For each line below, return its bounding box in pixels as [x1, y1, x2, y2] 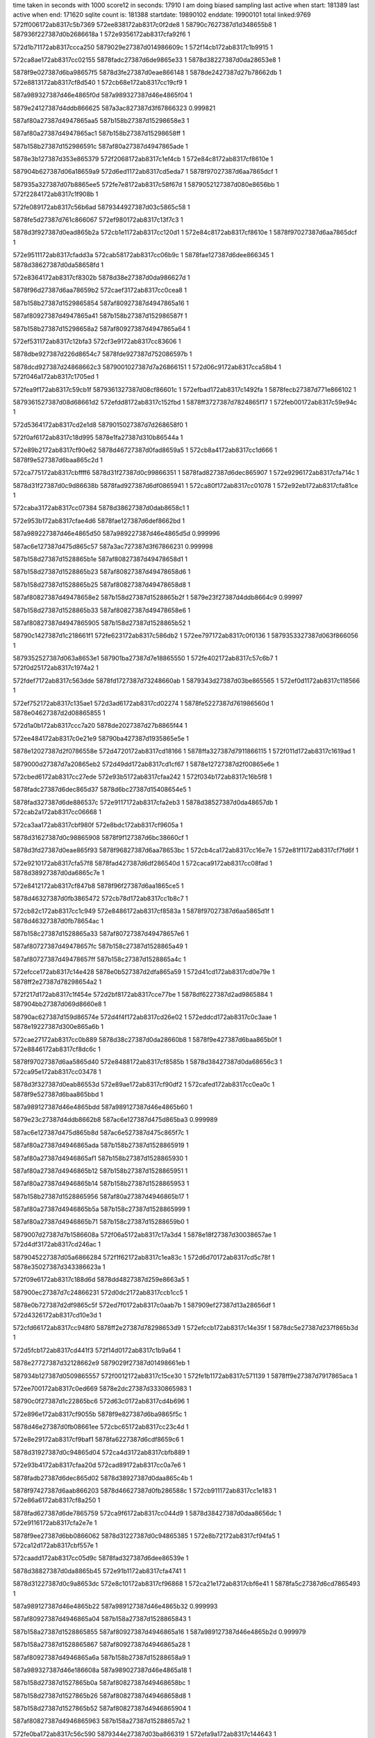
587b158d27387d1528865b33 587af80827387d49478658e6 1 [12, 606, 191, 615]
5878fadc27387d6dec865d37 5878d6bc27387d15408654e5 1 [12, 786, 191, 794]
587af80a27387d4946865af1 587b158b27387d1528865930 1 [12, 1154, 187, 1162]
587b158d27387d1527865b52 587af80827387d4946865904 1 [12, 1704, 191, 1713]
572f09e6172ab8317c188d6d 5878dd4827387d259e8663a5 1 [12, 1276, 190, 1284]
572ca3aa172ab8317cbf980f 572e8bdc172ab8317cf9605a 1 [12, 820, 183, 829]
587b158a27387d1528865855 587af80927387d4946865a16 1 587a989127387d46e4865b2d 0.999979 [12, 1627, 306, 1636]
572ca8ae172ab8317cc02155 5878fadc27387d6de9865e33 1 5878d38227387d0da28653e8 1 [12, 56, 281, 64]
